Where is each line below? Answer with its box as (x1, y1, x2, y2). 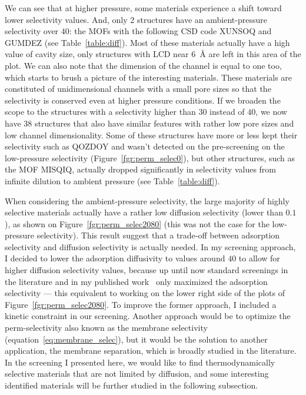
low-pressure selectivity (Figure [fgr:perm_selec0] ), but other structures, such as (5, 151, 295, 164)
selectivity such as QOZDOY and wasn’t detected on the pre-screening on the (5, 140, 285, 152)
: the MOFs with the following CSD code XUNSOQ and (69, 25, 272, 37)
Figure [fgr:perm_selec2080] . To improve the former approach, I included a (5, 298, 277, 310)
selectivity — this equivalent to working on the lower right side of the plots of (5, 287, 285, 299)
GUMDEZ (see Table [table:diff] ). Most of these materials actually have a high (5, 36, 290, 48)
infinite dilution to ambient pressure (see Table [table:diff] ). (5, 174, 220, 187)
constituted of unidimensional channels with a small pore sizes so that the (5, 82, 271, 95)
